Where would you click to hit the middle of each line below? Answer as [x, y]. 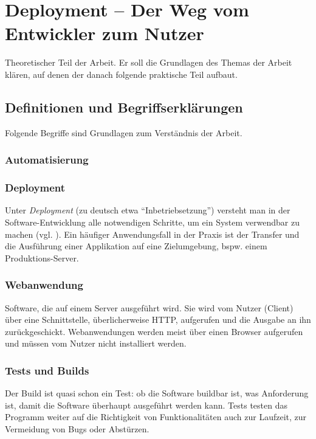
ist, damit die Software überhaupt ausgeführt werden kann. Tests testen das [146, 405]
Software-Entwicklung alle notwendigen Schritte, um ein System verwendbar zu [152, 222]
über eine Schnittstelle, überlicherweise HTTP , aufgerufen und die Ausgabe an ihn [158, 320]
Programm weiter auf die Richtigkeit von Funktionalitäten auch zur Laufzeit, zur [156, 417]
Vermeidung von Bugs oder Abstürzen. [77, 428]
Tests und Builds [47, 370]
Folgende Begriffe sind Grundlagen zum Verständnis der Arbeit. [124, 132]
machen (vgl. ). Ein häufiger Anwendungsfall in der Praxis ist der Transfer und [152, 234]
